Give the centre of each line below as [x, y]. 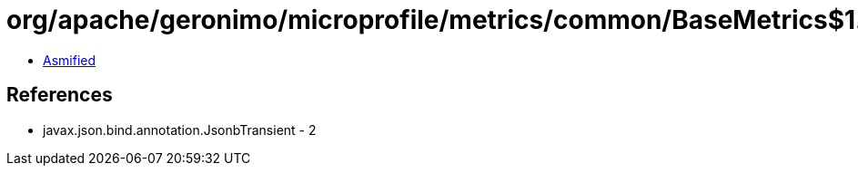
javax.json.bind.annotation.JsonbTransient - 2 [180, 130]
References [60, 95]
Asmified [70, 60]
